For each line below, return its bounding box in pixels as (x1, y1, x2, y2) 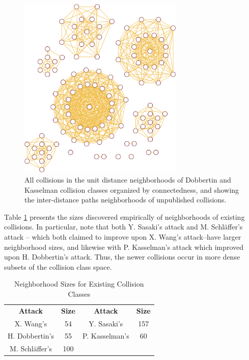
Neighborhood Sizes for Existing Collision (14, 278, 144, 289)
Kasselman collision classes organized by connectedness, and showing (24, 184, 239, 195)
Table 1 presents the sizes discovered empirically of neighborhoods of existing (4, 211, 245, 222)
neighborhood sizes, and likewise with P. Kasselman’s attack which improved (4, 241, 244, 252)
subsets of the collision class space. (4, 261, 112, 272)
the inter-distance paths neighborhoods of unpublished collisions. (24, 194, 227, 205)
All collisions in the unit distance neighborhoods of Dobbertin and (24, 174, 231, 185)
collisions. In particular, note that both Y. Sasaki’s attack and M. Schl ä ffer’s (4, 221, 243, 232)
